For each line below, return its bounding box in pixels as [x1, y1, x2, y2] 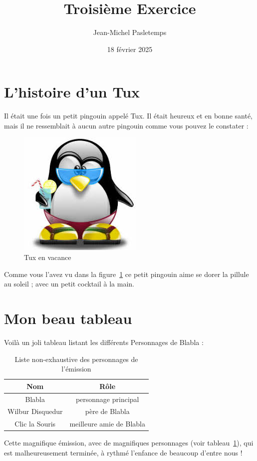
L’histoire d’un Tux [4, 81, 140, 102]
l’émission [61, 363, 91, 374]
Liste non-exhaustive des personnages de [14, 353, 138, 364]
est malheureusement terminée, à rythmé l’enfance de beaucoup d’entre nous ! [4, 447, 243, 457]
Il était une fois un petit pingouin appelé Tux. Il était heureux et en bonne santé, [4, 110, 253, 121]
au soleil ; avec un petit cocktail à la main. [4, 278, 135, 289]
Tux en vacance [24, 252, 71, 262]
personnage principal [75, 393, 139, 404]
